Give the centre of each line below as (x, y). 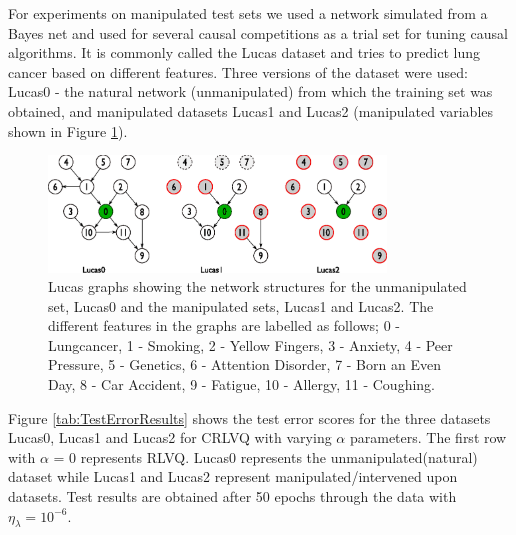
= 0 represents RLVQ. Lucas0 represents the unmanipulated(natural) (265, 456)
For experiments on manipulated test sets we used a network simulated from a (248, 13)
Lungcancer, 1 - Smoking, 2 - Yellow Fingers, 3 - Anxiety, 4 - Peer (250, 344)
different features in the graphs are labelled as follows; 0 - (224, 325)
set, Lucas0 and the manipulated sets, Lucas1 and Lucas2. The (241, 305)
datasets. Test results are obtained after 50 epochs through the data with (232, 496)
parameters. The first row (428, 437)
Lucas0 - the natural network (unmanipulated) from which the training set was (250, 91)
